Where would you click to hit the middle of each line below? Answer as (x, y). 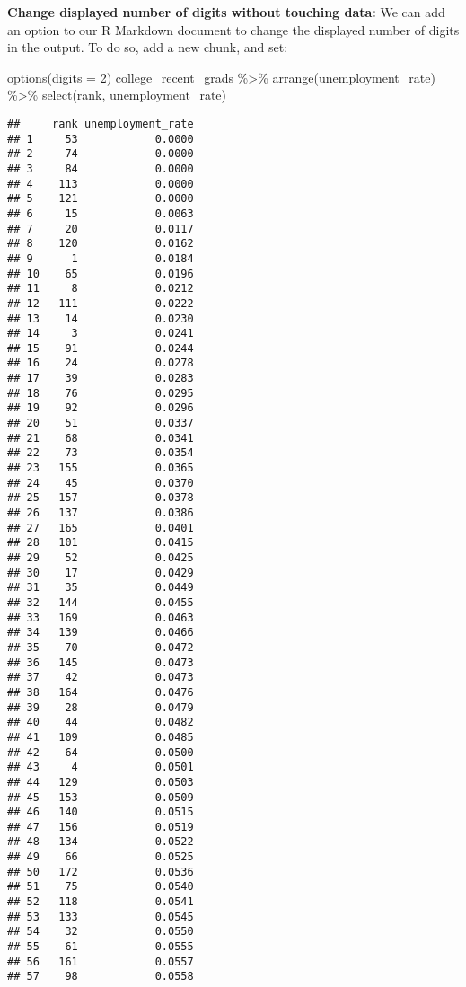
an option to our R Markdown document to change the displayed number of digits (233, 29)
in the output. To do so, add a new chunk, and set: (148, 47)
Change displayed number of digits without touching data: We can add (226, 12)
